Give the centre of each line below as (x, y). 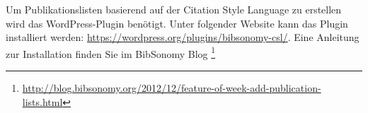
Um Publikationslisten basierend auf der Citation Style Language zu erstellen (174, 9)
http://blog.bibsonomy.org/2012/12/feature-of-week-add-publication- (172, 88)
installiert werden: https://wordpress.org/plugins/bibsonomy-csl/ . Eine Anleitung (183, 37)
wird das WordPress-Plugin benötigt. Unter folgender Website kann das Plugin (177, 23)
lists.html (42, 101)
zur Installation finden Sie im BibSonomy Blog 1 (111, 52)
